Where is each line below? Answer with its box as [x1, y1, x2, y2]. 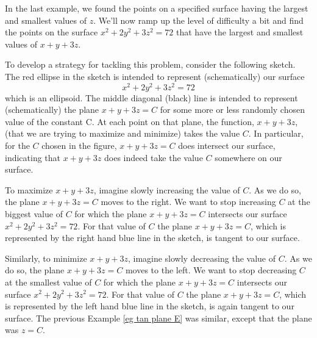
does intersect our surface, [178, 139, 276, 152]
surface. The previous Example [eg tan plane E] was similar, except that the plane [5, 311, 312, 324]
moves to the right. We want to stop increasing [101, 195, 276, 208]
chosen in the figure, [41, 139, 117, 152]
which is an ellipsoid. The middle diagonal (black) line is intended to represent [5, 91, 298, 104]
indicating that [5, 151, 61, 164]
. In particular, [248, 127, 304, 140]
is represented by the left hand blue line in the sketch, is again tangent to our [5, 300, 294, 312]
